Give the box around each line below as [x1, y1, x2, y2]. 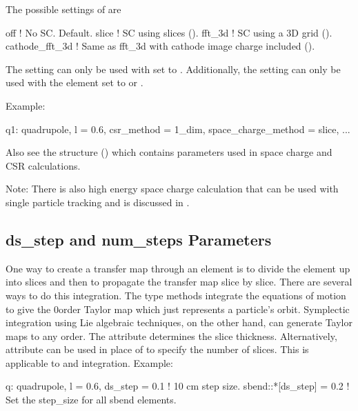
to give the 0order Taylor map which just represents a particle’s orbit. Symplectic [6, 301, 350, 316]
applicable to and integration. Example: [6, 355, 173, 370]
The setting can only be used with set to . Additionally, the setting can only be [6, 61, 341, 76]
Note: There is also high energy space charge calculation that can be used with [6, 181, 339, 196]
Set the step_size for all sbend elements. [6, 392, 177, 407]
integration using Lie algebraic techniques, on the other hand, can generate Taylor [6, 315, 353, 330]
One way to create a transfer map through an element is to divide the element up [6, 261, 350, 275]
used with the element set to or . [6, 75, 143, 90]
